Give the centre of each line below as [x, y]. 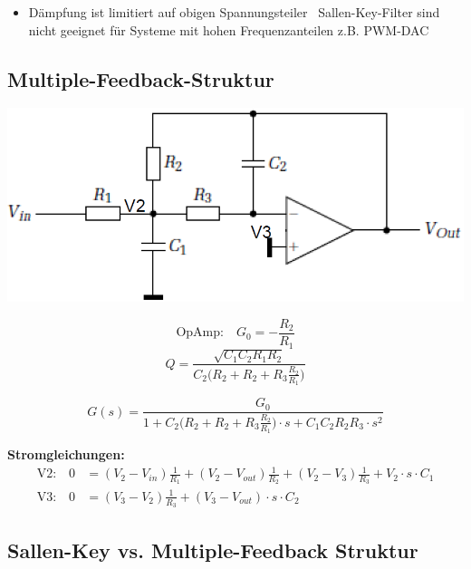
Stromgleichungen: [66, 454]
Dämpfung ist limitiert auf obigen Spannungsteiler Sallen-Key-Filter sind [234, 12]
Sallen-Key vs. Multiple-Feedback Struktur [213, 550]
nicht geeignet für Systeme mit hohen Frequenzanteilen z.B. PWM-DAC [229, 29]
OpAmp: [200, 333]
